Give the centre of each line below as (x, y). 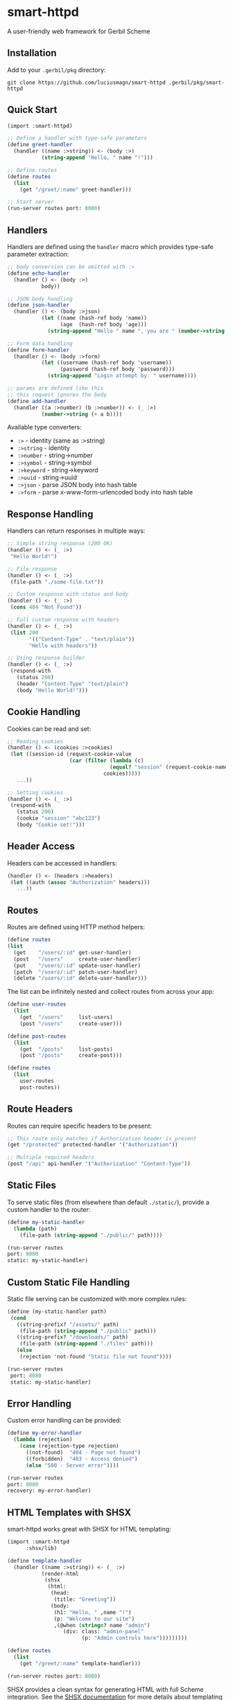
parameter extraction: (38, 254)
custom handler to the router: (49, 1209)
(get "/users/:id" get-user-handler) (72, 952)
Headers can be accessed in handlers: (62, 863)
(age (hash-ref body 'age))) (104, 325)
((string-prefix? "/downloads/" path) (72, 1337)
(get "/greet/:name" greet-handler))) (76, 189)
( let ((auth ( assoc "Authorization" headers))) (80, 882)
